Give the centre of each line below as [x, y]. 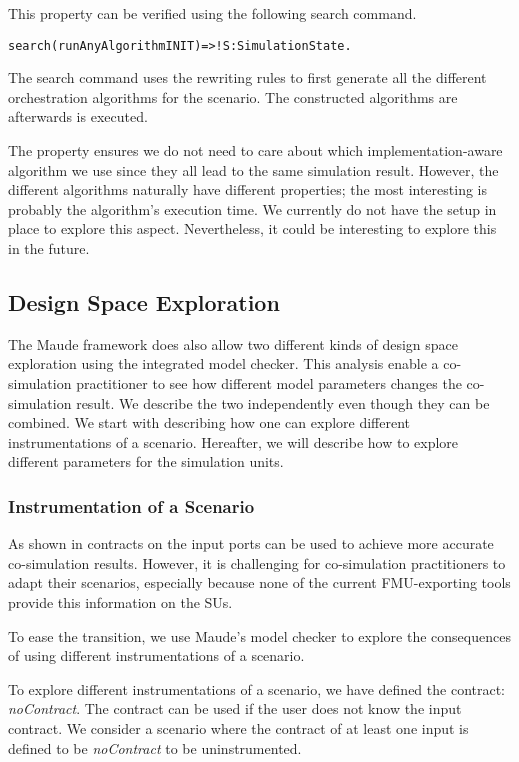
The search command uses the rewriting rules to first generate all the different [247, 77]
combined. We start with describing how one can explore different [209, 422]
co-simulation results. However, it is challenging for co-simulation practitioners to [257, 562]
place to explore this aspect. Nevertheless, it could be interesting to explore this [252, 228]
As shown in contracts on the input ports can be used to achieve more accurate [251, 543]
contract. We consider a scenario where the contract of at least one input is [238, 727]
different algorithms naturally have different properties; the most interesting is [247, 189]
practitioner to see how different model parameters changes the [269, 382]
